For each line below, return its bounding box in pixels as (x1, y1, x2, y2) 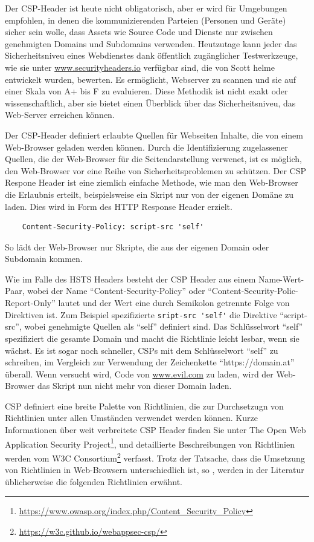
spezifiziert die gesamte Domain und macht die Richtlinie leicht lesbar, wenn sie (5, 331, 300, 344)
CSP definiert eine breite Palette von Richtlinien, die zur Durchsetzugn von (5, 399, 284, 412)
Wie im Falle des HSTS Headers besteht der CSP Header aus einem (5, 272, 256, 285)
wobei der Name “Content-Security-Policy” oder (27, 284, 205, 297)
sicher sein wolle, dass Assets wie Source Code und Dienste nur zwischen (5, 25, 273, 38)
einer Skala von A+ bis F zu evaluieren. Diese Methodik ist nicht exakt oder (5, 85, 288, 97)
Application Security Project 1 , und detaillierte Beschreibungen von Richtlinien (5, 436, 295, 450)
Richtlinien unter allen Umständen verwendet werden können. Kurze (5, 411, 258, 424)
